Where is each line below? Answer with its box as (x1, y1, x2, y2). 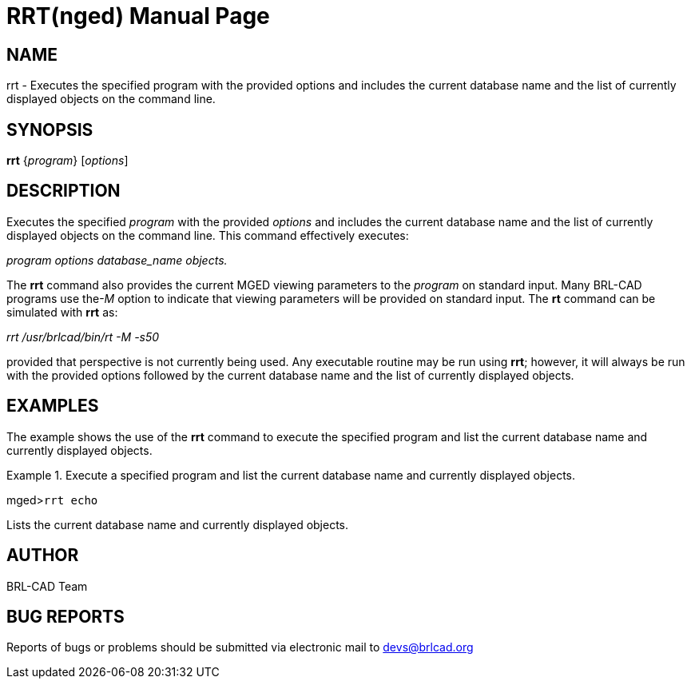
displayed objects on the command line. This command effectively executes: (6, 228, 409, 242)
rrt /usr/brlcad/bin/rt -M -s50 (6, 329, 160, 344)
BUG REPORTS (6, 606, 125, 627)
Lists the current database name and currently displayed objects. (6, 517, 349, 532)
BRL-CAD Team (6, 579, 88, 593)
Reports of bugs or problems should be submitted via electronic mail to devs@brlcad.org (6, 640, 474, 655)
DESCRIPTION (6, 181, 121, 201)
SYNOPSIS (6, 119, 93, 140)
